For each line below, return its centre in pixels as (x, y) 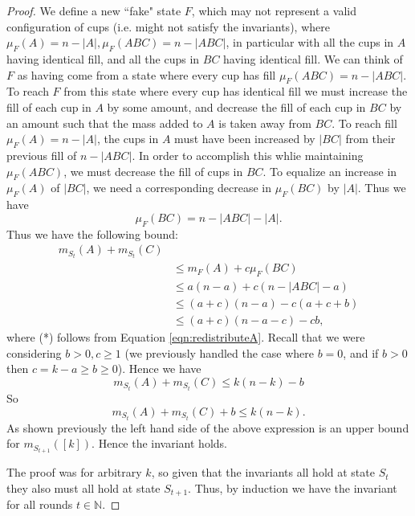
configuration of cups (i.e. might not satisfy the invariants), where (168, 26)
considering (34, 352)
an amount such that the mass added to (105, 123)
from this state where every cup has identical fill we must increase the (236, 91)
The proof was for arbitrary (74, 472)
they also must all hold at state (83, 488)
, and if (361, 352)
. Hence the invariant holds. (159, 443)
